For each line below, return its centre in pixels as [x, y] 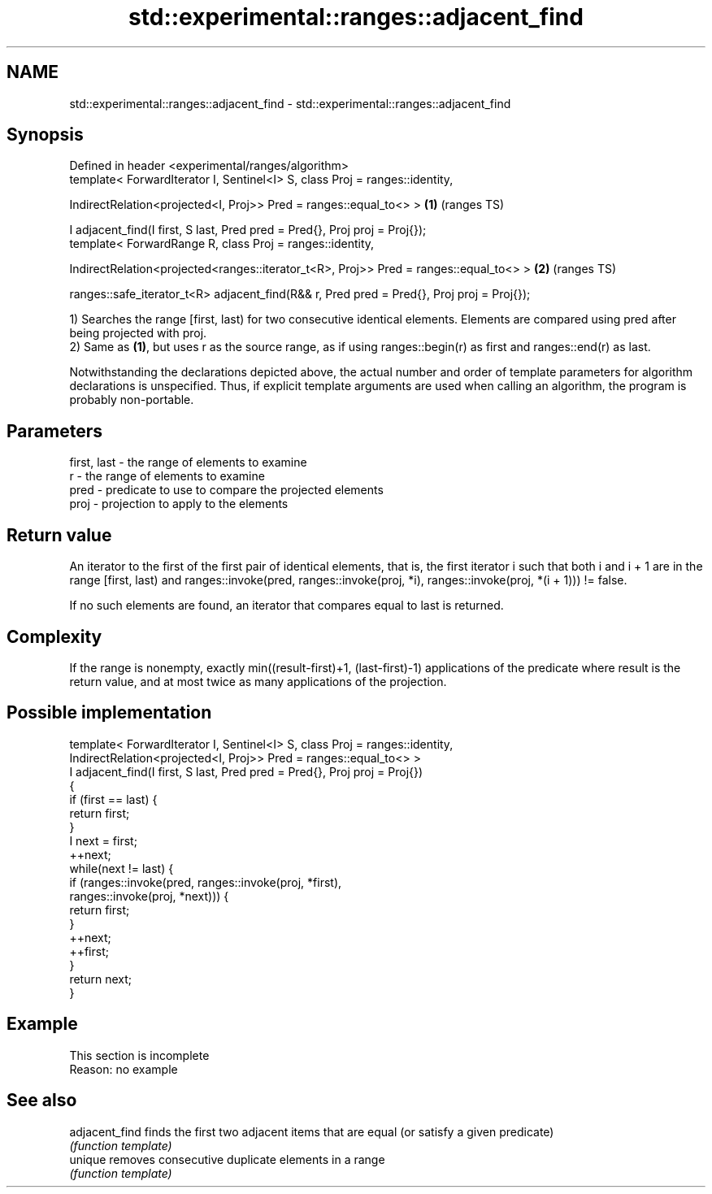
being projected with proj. [138, 333]
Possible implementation [109, 713]
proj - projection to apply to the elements [179, 504]
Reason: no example [124, 1069]
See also [42, 1101]
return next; [100, 979]
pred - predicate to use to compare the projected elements [226, 490]
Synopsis [45, 135]
